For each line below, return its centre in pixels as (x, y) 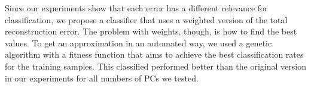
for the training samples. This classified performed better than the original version (155, 66)
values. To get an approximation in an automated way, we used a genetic (138, 43)
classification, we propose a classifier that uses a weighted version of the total (146, 19)
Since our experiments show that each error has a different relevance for (136, 8)
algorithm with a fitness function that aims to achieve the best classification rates (154, 54)
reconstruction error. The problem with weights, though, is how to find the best (151, 31)
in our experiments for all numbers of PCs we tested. (102, 78)
